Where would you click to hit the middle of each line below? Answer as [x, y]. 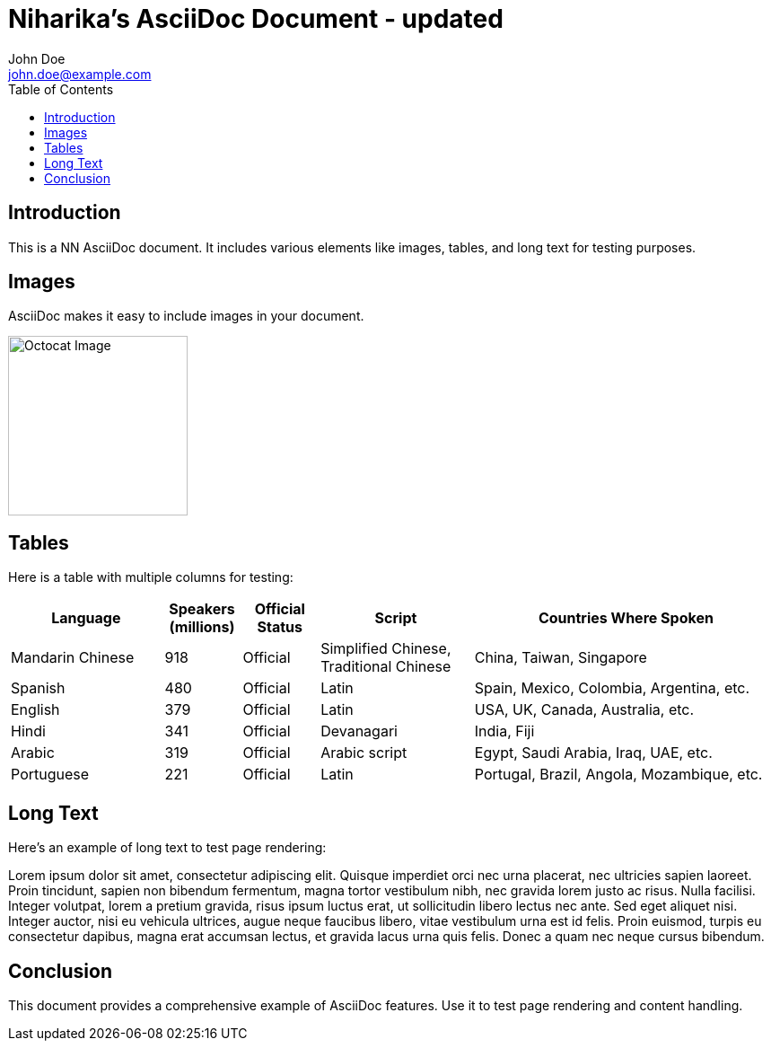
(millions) [202, 627]
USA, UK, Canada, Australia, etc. [584, 710]
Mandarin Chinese [73, 658]
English [35, 710]
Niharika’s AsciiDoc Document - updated [256, 19]
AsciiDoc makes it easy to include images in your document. [186, 316]
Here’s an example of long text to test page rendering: [167, 848]
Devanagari [359, 731]
